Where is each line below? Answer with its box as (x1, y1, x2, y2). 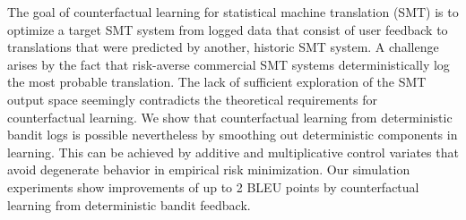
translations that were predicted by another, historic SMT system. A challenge (7, 38, 439, 56)
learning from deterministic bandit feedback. (7, 195, 251, 214)
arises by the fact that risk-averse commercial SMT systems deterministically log (7, 55, 450, 73)
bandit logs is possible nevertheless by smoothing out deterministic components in (7, 125, 458, 144)
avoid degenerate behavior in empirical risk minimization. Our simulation (7, 160, 410, 179)
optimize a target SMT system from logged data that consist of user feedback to (7, 20, 448, 38)
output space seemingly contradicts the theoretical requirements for (7, 89, 378, 108)
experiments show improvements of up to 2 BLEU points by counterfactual (7, 177, 419, 196)
